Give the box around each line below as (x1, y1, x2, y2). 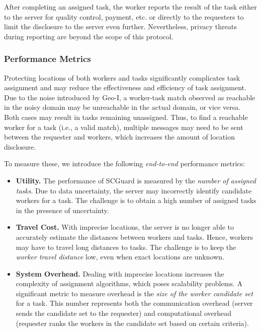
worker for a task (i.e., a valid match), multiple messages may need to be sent (4, 121, 243, 132)
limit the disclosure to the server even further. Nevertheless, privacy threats (4, 21, 237, 32)
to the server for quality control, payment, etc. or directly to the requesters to (4, 11, 244, 22)
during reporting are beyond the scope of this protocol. (4, 31, 173, 41)
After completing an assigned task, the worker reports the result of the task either (4, 2, 257, 12)
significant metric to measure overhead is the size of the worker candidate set (16, 288, 253, 298)
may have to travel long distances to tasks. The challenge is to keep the (16, 241, 236, 252)
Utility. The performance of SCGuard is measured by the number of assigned (16, 175, 256, 185)
